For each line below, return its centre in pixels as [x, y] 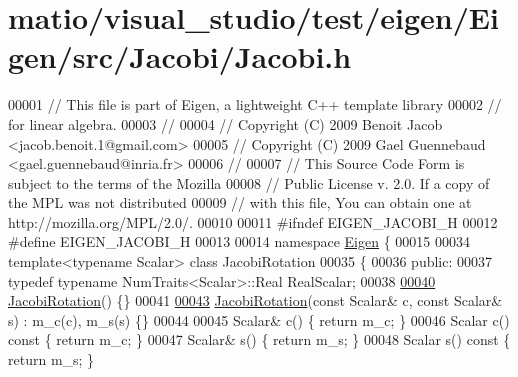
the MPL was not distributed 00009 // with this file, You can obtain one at [240, 202]
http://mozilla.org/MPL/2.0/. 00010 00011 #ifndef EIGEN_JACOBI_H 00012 [253, 221]
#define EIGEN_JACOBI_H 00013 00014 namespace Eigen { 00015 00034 [239, 241]
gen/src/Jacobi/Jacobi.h [180, 56]
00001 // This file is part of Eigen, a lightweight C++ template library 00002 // [255, 104]
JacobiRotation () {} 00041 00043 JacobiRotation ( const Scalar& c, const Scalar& [255, 300]
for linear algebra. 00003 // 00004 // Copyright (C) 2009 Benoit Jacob [225, 123]
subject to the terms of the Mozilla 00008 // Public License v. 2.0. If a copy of [249, 182]
